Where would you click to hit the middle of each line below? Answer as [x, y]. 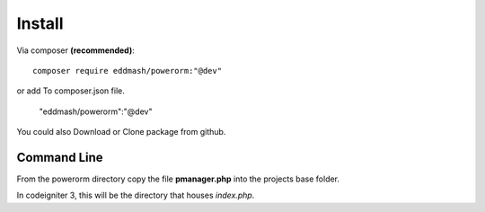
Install [40, 23]
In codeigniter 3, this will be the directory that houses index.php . [136, 195]
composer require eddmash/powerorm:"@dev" [128, 71]
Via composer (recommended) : [75, 50]
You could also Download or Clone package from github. [121, 132]
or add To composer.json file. [71, 91]
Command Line [60, 157]
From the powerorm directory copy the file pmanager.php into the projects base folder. [178, 179]
